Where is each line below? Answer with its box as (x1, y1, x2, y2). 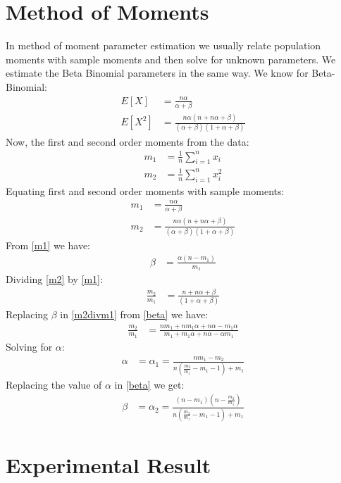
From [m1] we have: (6, 237, 91, 252)
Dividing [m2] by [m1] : (6, 272, 103, 287)
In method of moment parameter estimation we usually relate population (6, 38, 321, 53)
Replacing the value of (6, 377, 102, 391)
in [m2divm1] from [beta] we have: (60, 307, 209, 322)
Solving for (6, 339, 53, 353)
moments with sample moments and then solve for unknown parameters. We (6, 51, 336, 66)
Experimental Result (6, 450, 211, 479)
